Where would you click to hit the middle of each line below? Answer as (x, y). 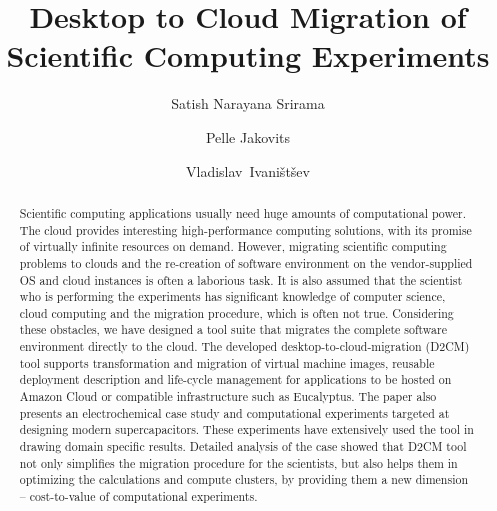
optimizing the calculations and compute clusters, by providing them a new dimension (244, 479)
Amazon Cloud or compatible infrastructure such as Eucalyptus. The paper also (228, 396)
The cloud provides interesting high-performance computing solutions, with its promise (245, 229)
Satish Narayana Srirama (248, 103)
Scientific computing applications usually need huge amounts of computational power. (242, 212)
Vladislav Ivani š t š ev (248, 170)
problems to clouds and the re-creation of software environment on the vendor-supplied (246, 262)
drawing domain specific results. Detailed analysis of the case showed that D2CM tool (243, 446)
